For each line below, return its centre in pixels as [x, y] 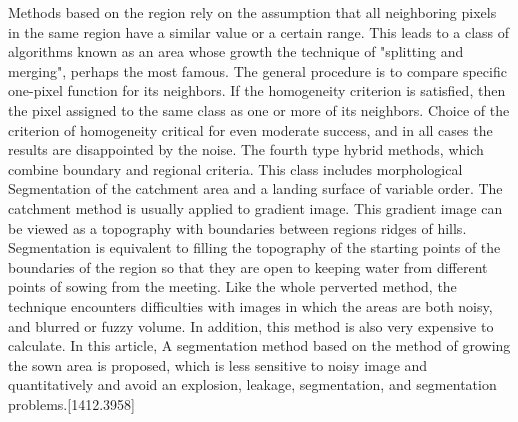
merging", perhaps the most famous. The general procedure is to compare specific [257, 70]
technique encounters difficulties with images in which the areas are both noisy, [250, 305]
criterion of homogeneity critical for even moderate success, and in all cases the [250, 129]
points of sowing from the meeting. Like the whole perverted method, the [232, 286]
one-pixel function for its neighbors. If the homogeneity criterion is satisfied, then [257, 90]
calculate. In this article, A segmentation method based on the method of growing [259, 345]
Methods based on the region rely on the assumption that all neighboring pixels [252, 12]
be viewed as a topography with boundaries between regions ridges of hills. [237, 227]
